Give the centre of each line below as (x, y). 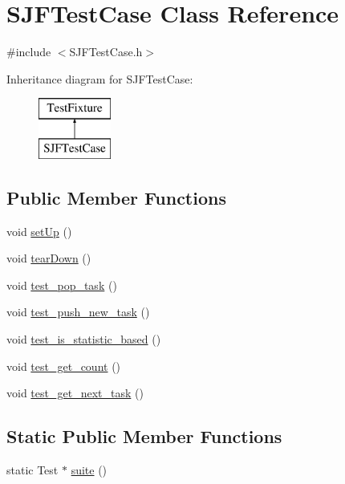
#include (29, 52)
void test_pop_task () (62, 285)
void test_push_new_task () (78, 312)
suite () (89, 470)
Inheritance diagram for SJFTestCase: (100, 78)
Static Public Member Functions (144, 436)
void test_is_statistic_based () (84, 339)
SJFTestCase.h (106, 52)
